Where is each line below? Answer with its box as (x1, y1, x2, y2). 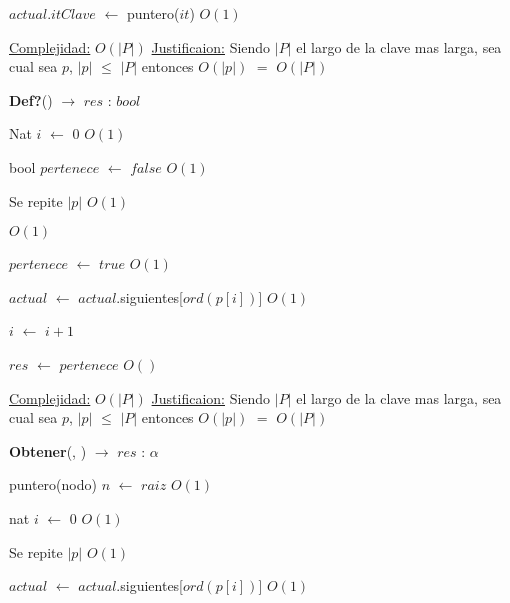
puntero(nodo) (9, 474, 97, 495)
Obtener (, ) (9, 440, 87, 461)
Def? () (9, 89, 53, 110)
